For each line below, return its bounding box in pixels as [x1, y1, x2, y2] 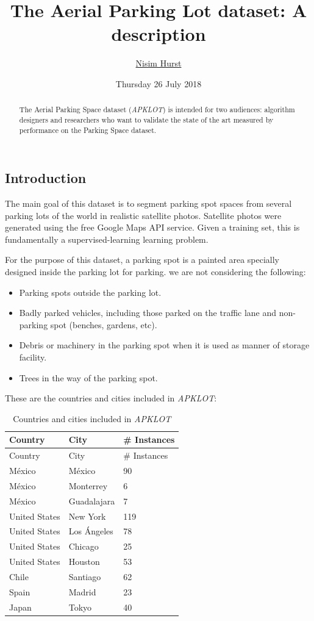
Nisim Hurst [135, 57, 182, 70]
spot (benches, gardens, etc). [50, 318, 157, 331]
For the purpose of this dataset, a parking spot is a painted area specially [5, 253, 280, 266]
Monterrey [68, 479, 108, 492]
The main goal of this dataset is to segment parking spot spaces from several [5, 197, 292, 210]
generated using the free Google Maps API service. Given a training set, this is [5, 221, 300, 234]
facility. [19, 351, 47, 364]
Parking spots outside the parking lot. [19, 285, 162, 298]
